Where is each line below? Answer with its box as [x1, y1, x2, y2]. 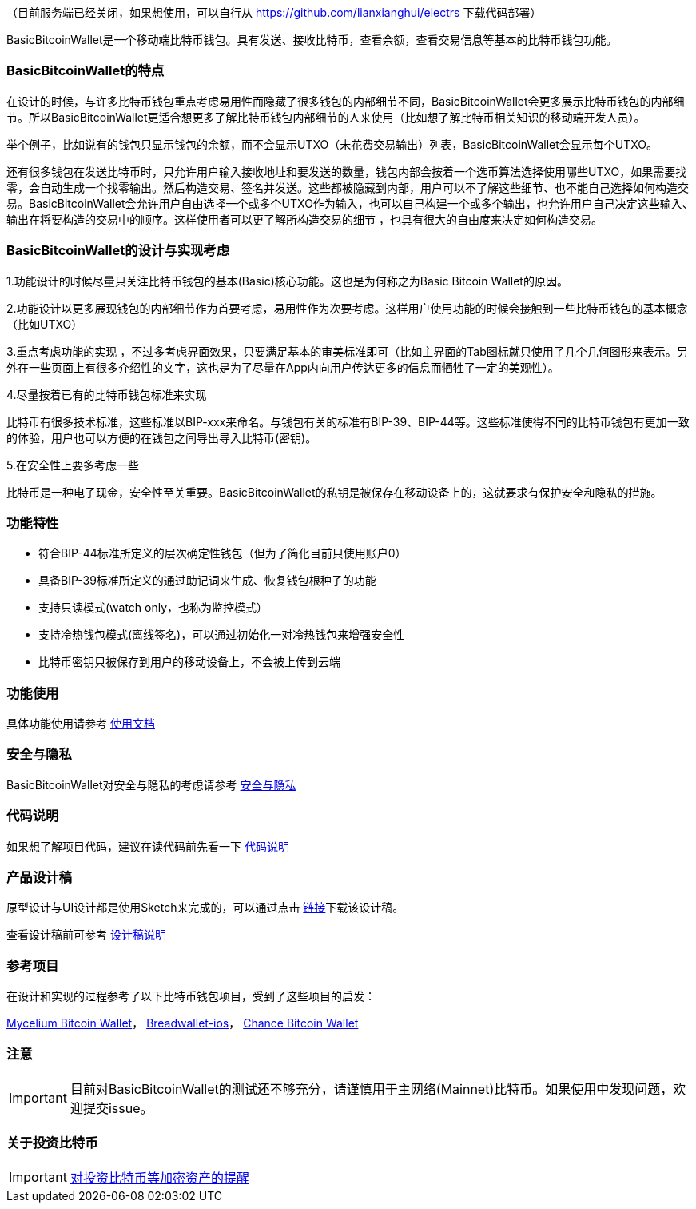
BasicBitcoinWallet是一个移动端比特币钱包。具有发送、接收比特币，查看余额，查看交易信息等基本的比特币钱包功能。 [6, 33, 618, 46]
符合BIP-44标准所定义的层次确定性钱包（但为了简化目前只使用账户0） [38, 546, 407, 561]
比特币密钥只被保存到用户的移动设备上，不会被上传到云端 [38, 655, 340, 669]
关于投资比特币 [6, 1135, 98, 1151]
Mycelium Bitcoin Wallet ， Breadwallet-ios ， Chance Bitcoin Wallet [6, 1016, 359, 1030]
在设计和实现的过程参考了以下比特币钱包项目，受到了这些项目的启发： [6, 989, 376, 1003]
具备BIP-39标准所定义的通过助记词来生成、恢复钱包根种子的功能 [38, 573, 376, 588]
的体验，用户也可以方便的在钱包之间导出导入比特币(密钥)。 [6, 430, 317, 445]
